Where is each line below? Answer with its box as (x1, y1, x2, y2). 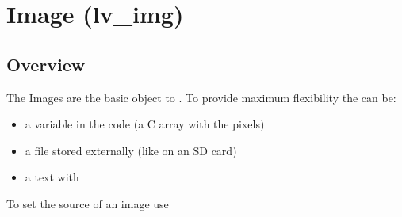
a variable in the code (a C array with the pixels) (25, 116, 265, 132)
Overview (6, 51, 86, 76)
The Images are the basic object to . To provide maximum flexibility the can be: (6, 89, 396, 105)
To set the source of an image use (6, 195, 169, 211)
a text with (25, 169, 79, 185)
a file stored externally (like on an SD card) (25, 142, 237, 158)
